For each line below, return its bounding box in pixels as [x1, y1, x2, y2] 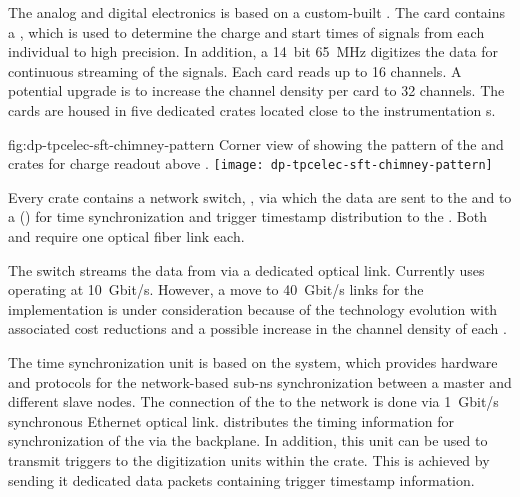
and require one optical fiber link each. [8, 226, 245, 246]
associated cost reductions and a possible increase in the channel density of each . [8, 318, 507, 339]
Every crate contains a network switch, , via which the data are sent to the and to [8, 186, 512, 207]
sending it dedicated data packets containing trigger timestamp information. [8, 469, 475, 490]
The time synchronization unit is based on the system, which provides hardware [8, 351, 498, 372]
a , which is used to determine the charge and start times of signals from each [8, 21, 485, 42]
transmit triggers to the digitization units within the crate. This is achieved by [8, 449, 490, 470]
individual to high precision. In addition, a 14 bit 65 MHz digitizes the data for [8, 41, 498, 62]
